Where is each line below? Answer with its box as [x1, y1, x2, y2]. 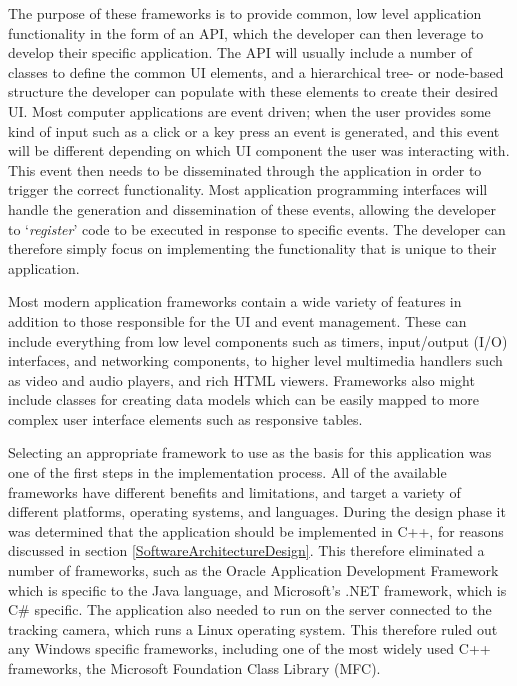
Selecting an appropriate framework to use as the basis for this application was [8, 442, 492, 463]
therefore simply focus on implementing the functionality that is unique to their [8, 238, 497, 259]
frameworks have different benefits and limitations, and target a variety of [8, 481, 461, 502]
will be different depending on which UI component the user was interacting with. [8, 140, 510, 161]
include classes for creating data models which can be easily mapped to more [8, 389, 480, 410]
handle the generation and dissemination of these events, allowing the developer [8, 198, 497, 219]
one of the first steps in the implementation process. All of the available [8, 462, 447, 483]
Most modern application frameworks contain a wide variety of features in [8, 291, 462, 312]
